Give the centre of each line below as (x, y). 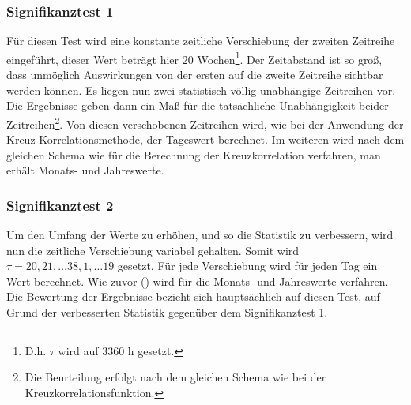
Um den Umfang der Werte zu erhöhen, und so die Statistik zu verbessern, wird (200, 235)
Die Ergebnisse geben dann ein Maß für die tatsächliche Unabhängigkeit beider (198, 105)
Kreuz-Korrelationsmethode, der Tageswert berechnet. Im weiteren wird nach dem (205, 139)
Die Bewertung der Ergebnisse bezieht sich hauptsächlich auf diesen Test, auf (193, 296)
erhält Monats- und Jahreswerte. (85, 170)
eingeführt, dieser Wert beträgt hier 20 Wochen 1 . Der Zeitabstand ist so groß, (194, 58)
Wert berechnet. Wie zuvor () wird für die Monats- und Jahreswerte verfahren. (198, 281)
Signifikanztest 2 (60, 205)
